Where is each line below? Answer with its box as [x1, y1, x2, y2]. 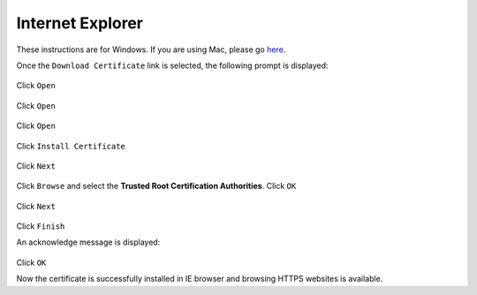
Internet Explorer [16, 13, 144, 33]
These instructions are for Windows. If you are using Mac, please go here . [16, 44, 286, 55]
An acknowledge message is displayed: [16, 237, 161, 247]
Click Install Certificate [16, 140, 125, 151]
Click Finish [16, 221, 65, 231]
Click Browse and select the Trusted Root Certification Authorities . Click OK [16, 181, 297, 192]
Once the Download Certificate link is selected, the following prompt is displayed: [16, 60, 329, 71]
